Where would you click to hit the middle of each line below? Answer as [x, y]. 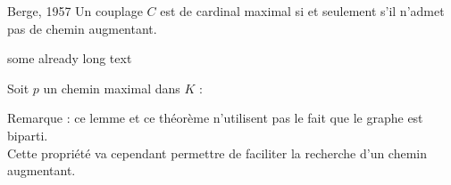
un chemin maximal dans [112, 88]
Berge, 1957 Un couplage [75, 11]
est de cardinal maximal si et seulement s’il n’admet [302, 11]
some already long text [70, 58]
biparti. [28, 135]
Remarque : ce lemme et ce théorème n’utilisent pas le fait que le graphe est [215, 118]
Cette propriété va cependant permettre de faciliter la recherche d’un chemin [217, 153]
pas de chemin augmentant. [82, 28]
